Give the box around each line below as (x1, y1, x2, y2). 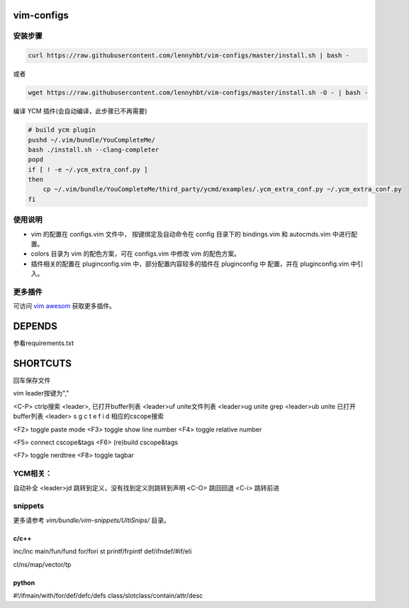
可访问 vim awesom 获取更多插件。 (13, 302, 116, 310)
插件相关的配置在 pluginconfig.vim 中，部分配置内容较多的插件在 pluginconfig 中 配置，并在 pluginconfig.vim (30, 259, 349, 268)
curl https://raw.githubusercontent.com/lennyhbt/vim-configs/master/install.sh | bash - (28, 52, 350, 60)
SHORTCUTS (13, 358, 72, 369)
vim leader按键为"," (13, 389, 69, 398)
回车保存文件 (13, 376, 51, 385)
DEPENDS (13, 320, 58, 332)
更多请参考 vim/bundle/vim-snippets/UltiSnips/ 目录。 (13, 516, 170, 524)
